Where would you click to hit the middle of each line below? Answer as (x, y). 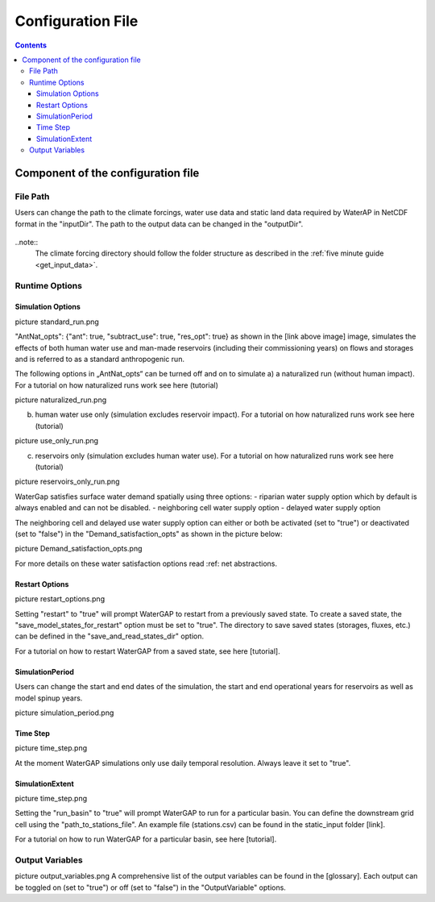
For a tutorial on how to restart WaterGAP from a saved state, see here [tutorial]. (148, 651)
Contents (31, 45)
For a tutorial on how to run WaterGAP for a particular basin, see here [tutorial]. (146, 839)
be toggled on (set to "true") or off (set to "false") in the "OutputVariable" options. (150, 887)
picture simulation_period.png (64, 713)
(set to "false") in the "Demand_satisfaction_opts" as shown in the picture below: (149, 534)
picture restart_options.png (60, 599)
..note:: (27, 242)
